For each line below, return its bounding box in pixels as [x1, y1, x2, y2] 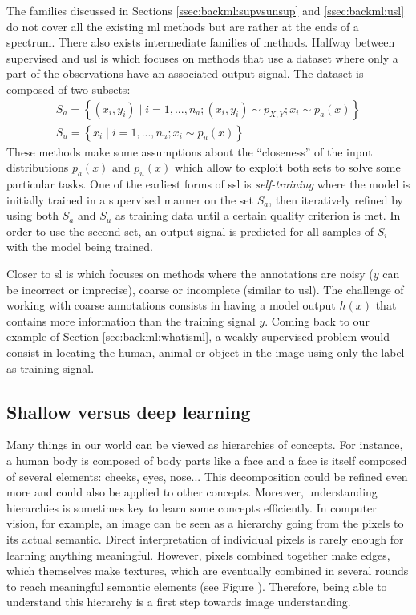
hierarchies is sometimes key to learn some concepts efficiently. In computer [6, 499, 377, 516]
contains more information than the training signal [6, 312, 256, 329]
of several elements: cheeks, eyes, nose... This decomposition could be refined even [6, 467, 408, 484]
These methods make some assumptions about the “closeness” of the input [6, 143, 373, 160]
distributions [6, 159, 69, 176]
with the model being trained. [6, 238, 153, 255]
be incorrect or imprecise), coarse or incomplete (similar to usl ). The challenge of [6, 281, 404, 297]
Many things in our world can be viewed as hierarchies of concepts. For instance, [6, 436, 403, 453]
